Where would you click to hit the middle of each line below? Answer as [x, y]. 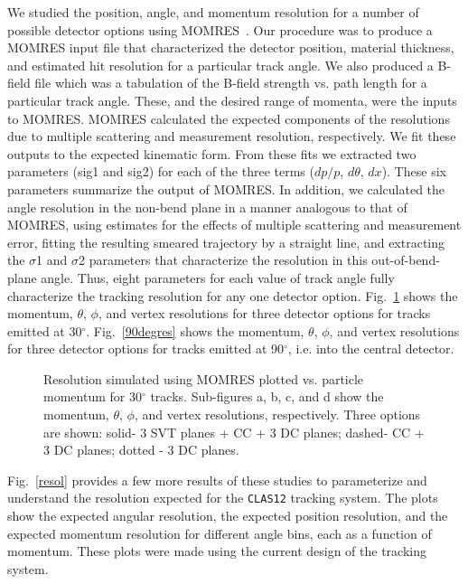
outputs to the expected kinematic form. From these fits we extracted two [212, 153]
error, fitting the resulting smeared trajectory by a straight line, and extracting [226, 242]
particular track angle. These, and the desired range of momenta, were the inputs [232, 100]
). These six [414, 171]
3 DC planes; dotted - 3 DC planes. [141, 450]
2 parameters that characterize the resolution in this [223, 260]
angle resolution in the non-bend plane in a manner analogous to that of [207, 207]
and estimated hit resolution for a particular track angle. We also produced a [220, 65]
